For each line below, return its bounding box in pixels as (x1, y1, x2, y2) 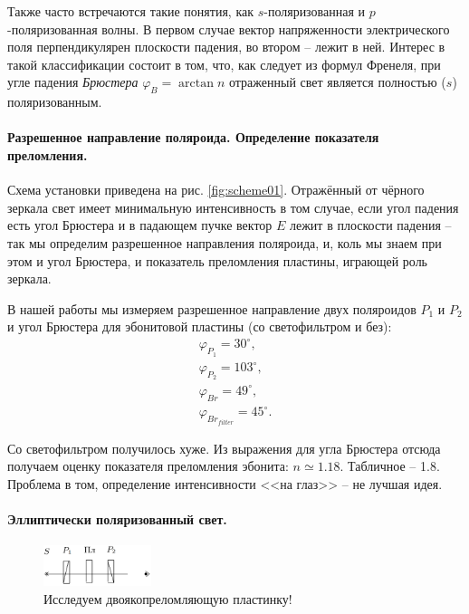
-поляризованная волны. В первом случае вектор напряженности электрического (7, 19, 450, 38)
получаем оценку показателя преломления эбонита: (7, 456, 289, 475)
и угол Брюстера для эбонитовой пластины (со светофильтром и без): (7, 317, 392, 336)
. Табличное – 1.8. (340, 456, 440, 475)
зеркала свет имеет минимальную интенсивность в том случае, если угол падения (7, 197, 459, 216)
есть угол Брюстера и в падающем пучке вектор (7, 216, 273, 235)
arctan (178, 77, 215, 91)
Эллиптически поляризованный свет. (7, 510, 227, 529)
